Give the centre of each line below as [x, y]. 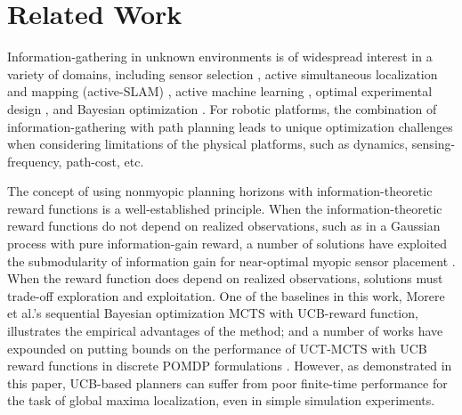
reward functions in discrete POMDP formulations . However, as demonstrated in [230, 366]
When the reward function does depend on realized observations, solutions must [225, 278]
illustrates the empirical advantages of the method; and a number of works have [225, 331]
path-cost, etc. [105, 161]
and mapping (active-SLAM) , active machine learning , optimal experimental [220, 91]
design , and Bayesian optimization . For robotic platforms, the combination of [222, 108]
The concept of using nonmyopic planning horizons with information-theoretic [220, 191]
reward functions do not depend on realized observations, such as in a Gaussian [224, 226]
